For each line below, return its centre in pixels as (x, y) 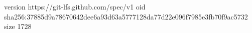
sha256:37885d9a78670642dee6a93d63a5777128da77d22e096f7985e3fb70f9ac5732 (126, 16)
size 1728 (18, 26)
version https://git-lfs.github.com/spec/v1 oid (75, 6)
